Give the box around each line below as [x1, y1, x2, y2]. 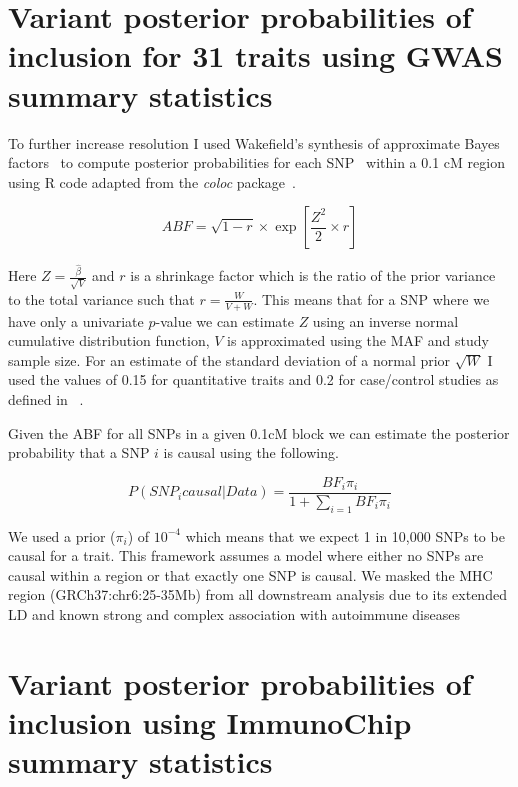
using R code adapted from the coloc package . [8, 171, 296, 192]
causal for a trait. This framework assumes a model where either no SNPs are [8, 545, 484, 566]
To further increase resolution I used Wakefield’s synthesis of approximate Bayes [8, 132, 500, 153]
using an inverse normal [312, 310, 459, 331]
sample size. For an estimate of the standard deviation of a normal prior [8, 349, 451, 370]
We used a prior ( [8, 525, 116, 546]
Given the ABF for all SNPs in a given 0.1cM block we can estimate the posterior [8, 422, 510, 443]
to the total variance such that [8, 288, 195, 309]
